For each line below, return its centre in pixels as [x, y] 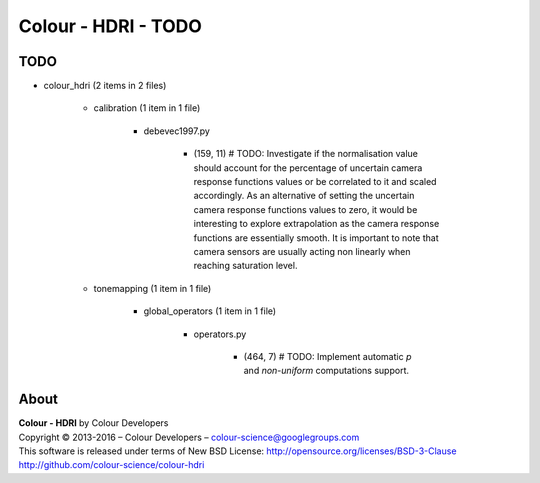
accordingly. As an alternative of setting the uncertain [304, 196]
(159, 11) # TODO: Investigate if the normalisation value [306, 154]
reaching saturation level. [245, 266]
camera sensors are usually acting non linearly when [302, 251]
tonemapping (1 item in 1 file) [152, 288]
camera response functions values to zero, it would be [305, 209]
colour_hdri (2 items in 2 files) [105, 86]
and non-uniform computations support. [326, 371]
